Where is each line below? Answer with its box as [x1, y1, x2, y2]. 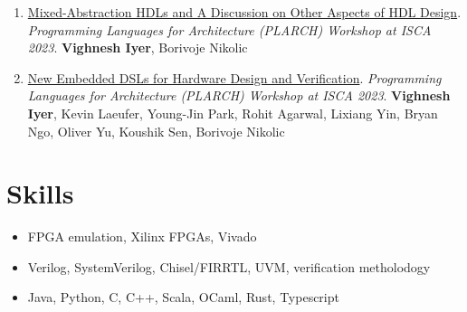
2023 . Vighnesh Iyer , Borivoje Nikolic [27, 38, 248, 57]
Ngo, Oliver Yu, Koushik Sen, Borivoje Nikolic [27, 121, 285, 140]
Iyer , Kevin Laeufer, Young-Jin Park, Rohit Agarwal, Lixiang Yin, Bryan [27, 103, 438, 122]
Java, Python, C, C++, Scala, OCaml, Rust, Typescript [27, 288, 339, 307]
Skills [6, 175, 74, 212]
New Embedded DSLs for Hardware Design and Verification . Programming [27, 68, 442, 87]
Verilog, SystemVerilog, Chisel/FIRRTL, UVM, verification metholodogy [27, 257, 431, 276]
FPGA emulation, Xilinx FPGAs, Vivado [27, 227, 257, 246]
